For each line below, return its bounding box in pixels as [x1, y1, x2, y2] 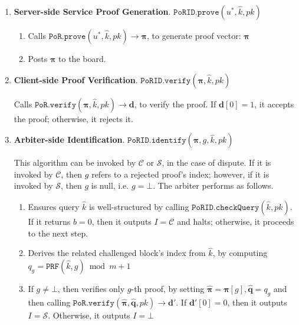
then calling [28, 296, 71, 308]
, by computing [212, 247, 268, 259]
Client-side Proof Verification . [14, 73, 138, 86]
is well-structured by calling [88, 200, 189, 212]
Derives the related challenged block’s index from [28, 247, 206, 259]
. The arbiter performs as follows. [153, 179, 274, 192]
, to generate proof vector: [146, 29, 241, 41]
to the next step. [28, 226, 88, 239]
